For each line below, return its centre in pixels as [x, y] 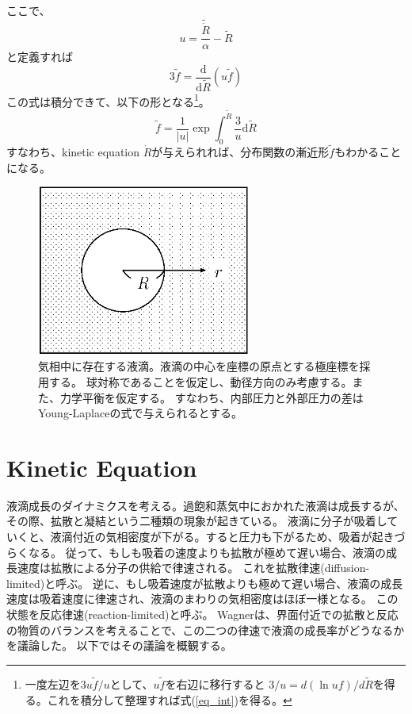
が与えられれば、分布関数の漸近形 [240, 152]
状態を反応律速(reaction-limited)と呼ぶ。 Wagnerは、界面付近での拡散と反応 [202, 614]
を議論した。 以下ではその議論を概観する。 [119, 645]
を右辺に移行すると [215, 684]
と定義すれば [40, 57]
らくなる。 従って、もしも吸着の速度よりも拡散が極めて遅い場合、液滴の [196, 552]
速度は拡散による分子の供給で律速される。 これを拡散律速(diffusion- [193, 568]
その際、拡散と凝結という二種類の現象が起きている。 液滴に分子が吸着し [197, 521]
